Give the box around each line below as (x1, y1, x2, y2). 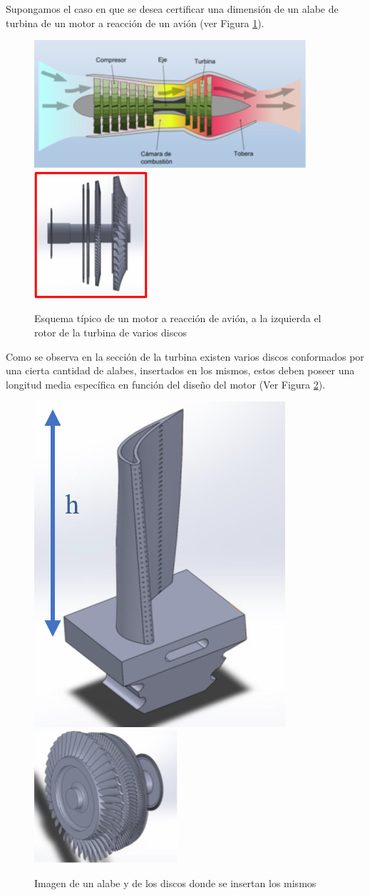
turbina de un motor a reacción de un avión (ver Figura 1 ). (6, 15, 264, 30)
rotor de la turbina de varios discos (34, 324, 187, 339)
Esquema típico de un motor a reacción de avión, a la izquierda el (34, 311, 322, 326)
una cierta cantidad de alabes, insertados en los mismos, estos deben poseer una (6, 363, 355, 378)
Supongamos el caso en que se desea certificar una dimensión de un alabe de (6, 1, 339, 16)
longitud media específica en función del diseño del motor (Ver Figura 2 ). (6, 376, 326, 391)
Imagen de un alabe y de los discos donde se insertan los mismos (34, 875, 317, 890)
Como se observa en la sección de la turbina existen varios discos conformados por (6, 349, 364, 364)
